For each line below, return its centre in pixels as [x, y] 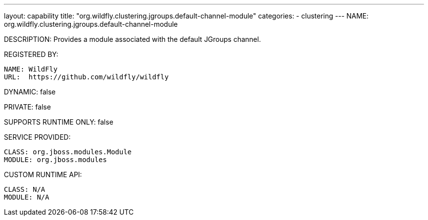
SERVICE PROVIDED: [37, 137]
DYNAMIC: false [30, 92]
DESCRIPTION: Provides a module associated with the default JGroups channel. [132, 39]
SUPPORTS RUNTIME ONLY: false [59, 122]
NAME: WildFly [31, 69]
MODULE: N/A [27, 197]
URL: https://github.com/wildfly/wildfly [86, 77]
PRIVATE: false [28, 107]
